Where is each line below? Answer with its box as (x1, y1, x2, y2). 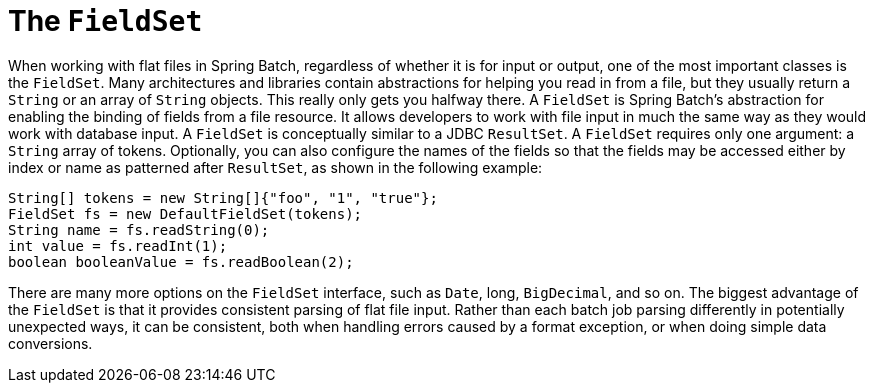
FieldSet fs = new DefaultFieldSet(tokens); (8, 205, 363, 222)
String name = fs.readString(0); (8, 221, 270, 238)
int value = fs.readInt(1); (8, 237, 228, 254)
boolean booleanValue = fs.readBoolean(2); (8, 253, 354, 270)
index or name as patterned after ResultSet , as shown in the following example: (8, 158, 543, 176)
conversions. (8, 334, 93, 352)
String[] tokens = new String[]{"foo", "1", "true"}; (8, 189, 438, 206)
